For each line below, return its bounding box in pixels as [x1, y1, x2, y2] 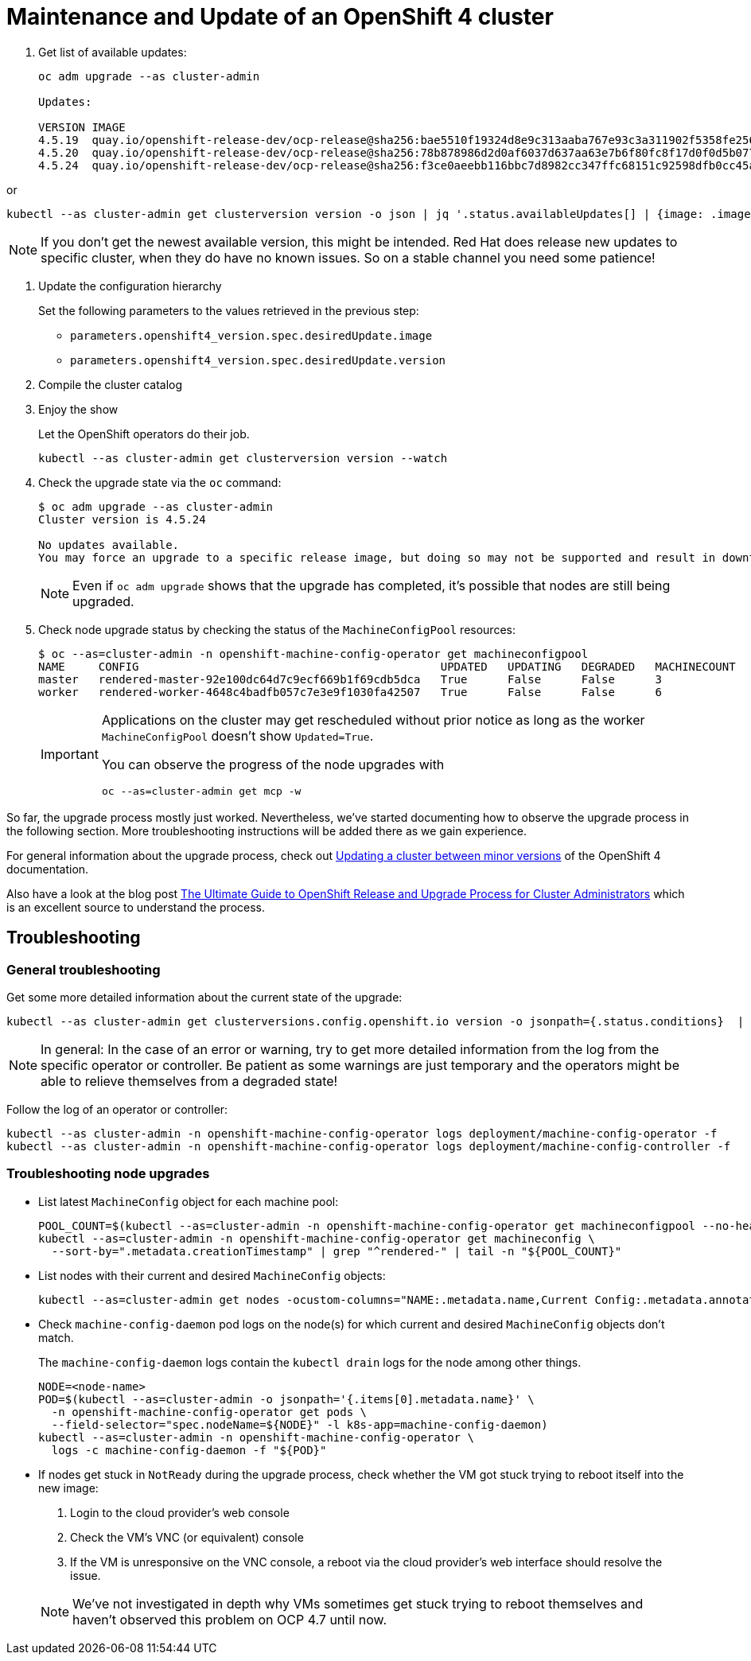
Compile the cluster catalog [38, 377, 183, 391]
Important [41, 746, 99, 763]
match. [38, 1330, 74, 1344]
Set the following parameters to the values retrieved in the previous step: [38, 303, 419, 317]
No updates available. [38, 538, 180, 551]
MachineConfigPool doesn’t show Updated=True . [101, 727, 374, 744]
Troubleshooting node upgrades [6, 1165, 210, 1182]
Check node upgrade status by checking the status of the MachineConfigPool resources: [38, 622, 516, 636]
